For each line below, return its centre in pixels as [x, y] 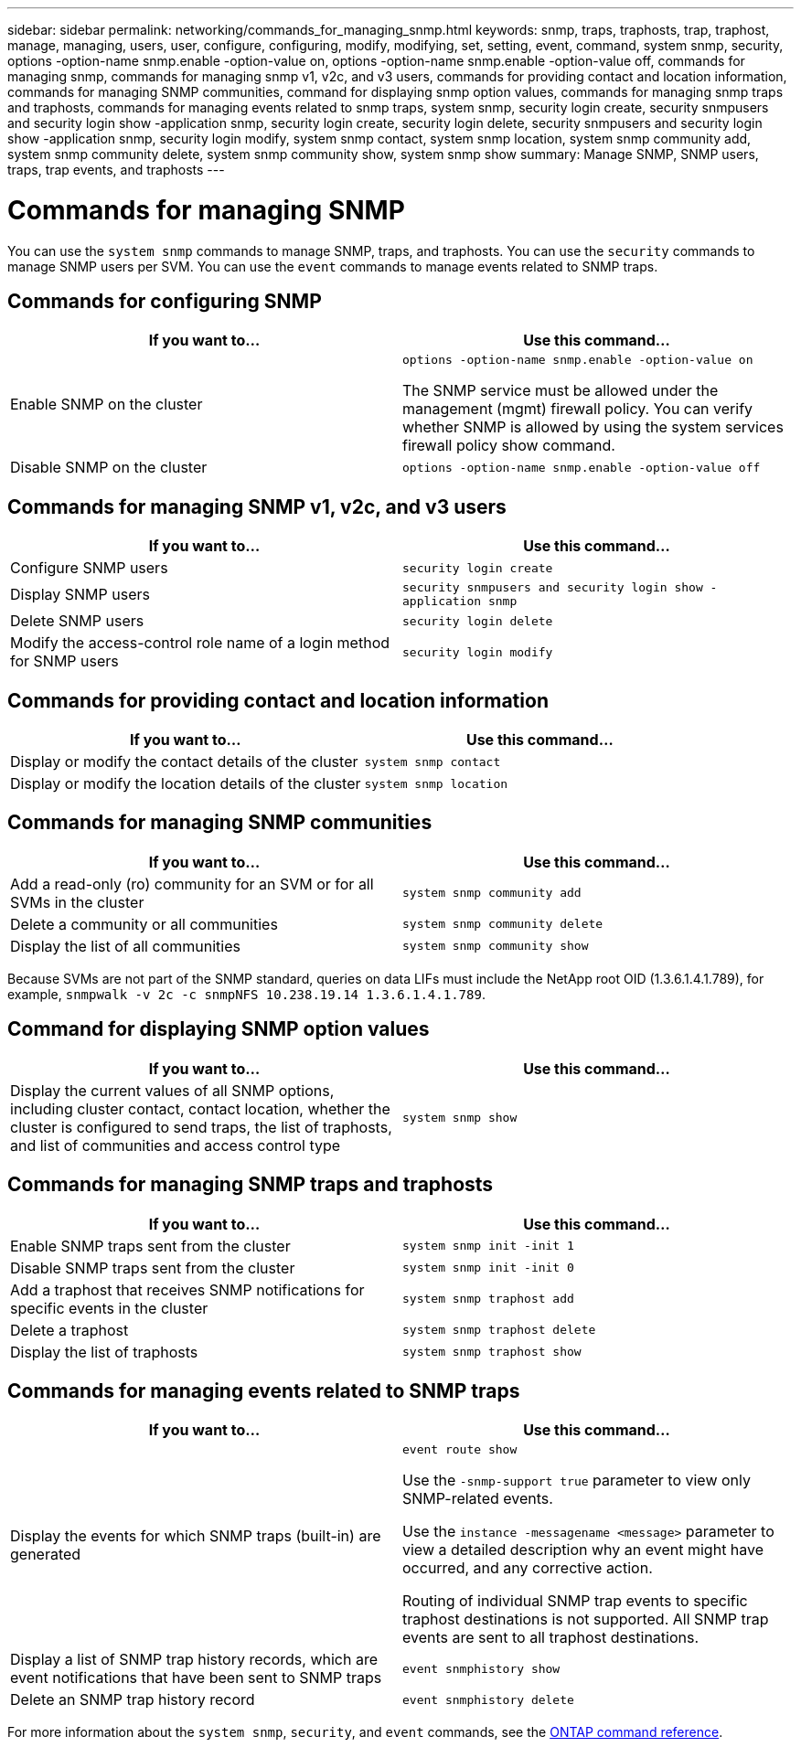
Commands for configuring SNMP [165, 301]
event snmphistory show [481, 1668]
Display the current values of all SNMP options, [172, 1090]
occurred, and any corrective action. [528, 1568]
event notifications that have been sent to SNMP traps [196, 1678]
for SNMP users [64, 661]
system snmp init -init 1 [488, 1246]
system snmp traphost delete [499, 1330]
